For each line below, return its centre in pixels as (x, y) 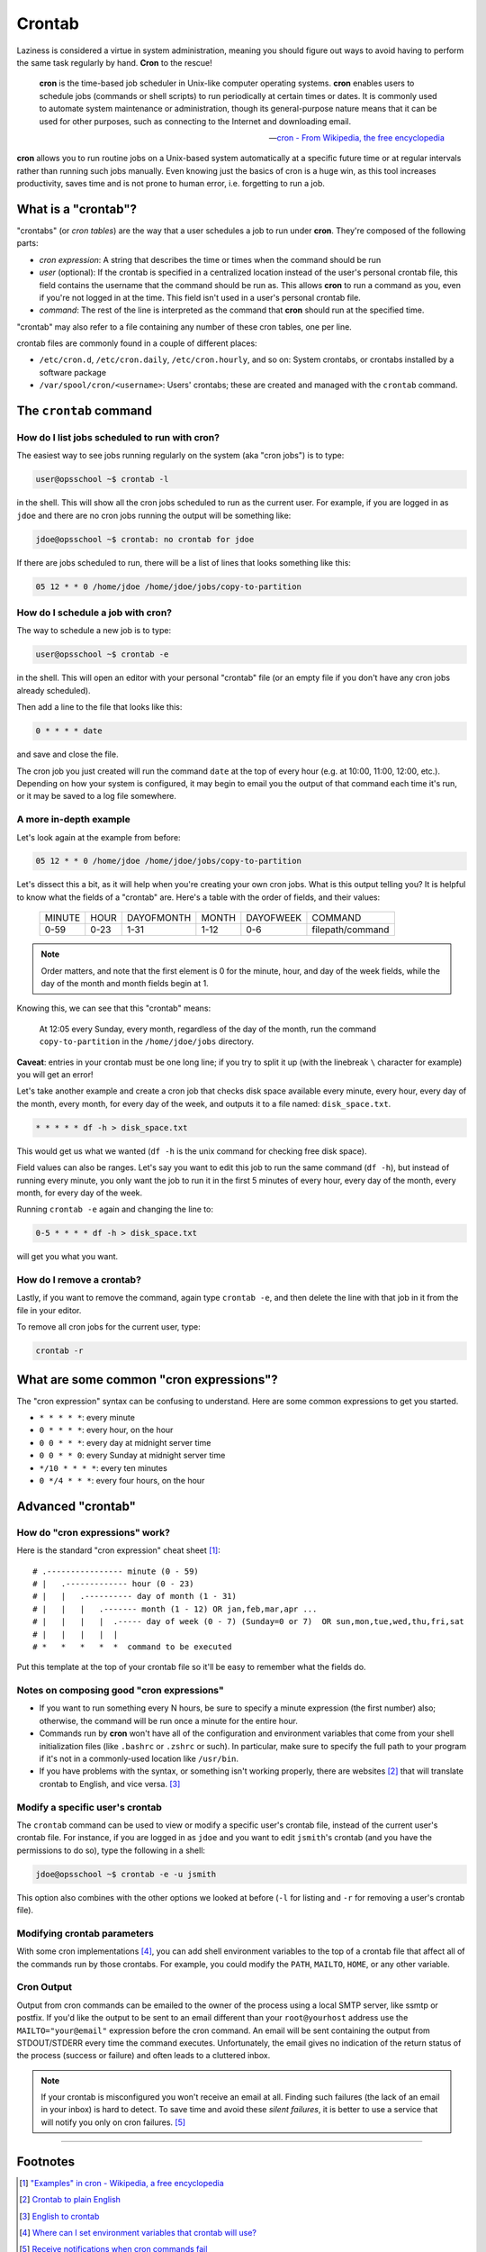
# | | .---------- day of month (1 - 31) (135, 1596)
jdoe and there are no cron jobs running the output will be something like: (154, 515)
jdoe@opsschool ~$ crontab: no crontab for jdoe (145, 539)
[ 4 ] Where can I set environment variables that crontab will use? (138, 2232)
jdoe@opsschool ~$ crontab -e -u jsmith (126, 1874)
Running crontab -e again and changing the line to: (115, 1209)
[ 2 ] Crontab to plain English (70, 2200)
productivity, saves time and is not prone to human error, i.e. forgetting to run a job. (171, 184)
